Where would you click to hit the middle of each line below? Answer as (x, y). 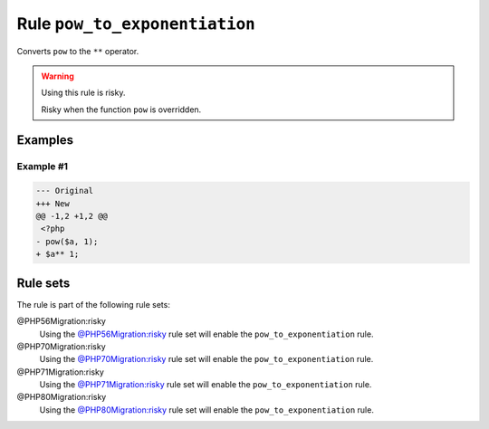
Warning (58, 76)
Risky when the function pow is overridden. (121, 110)
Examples (45, 140)
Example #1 (42, 166)
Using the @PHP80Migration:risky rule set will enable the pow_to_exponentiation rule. (207, 410)
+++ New (53, 203)
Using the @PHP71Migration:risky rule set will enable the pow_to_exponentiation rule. (206, 385)
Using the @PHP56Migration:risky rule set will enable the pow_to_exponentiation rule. (206, 334)
